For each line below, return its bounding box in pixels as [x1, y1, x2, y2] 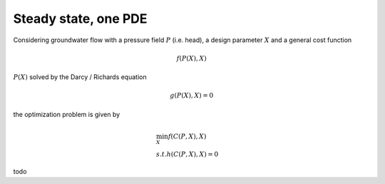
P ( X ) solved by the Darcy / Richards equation [13, 73, 147, 81]
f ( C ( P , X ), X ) [168, 133, 207, 140]
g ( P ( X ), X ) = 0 [170, 91, 214, 100]
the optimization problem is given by [13, 110, 120, 118]
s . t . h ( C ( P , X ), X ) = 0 [155, 150, 219, 158]
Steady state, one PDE [13, 11, 148, 26]
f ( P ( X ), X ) [176, 54, 207, 62]
